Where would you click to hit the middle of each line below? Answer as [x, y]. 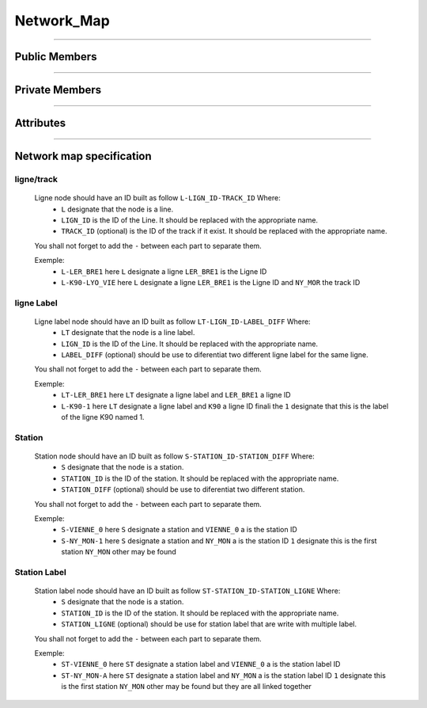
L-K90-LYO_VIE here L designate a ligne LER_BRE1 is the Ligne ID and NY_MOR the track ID [211, 282]
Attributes [40, 123]
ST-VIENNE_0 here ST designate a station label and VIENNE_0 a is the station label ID [201, 664]
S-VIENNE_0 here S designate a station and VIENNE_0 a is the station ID [179, 530]
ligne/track [36, 179]
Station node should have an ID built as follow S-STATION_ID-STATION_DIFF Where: [175, 456]
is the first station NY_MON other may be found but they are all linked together [187, 687]
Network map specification [83, 156]
